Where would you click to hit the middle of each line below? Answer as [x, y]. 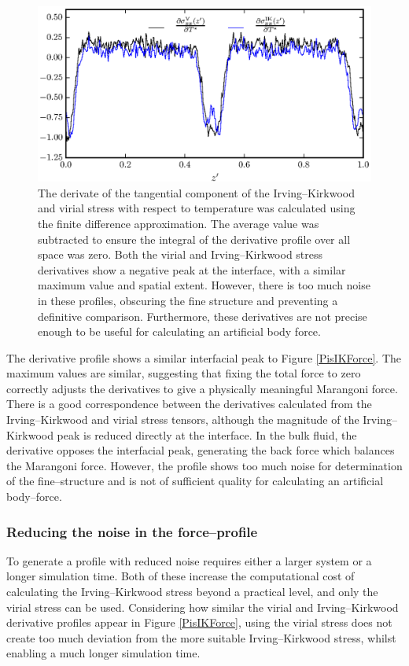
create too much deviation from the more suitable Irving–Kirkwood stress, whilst [201, 637]
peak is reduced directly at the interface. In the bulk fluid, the [207, 434]
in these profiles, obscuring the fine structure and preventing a [188, 300]
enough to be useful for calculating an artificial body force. [179, 331]
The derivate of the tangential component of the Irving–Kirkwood [197, 192]
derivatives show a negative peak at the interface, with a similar [192, 269]
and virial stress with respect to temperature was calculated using [197, 208]
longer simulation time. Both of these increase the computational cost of [181, 576]
